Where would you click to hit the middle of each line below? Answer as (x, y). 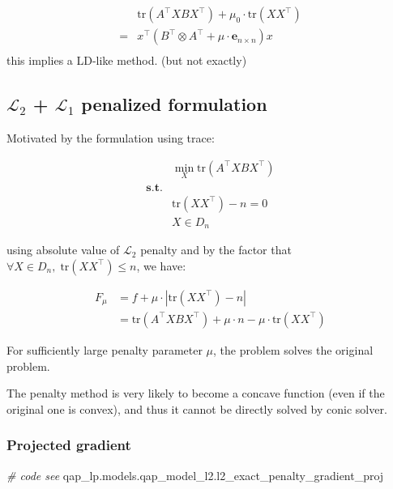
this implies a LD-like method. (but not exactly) (127, 60)
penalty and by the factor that (216, 250)
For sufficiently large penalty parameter (105, 349)
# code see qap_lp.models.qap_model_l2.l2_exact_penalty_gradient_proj (195, 475)
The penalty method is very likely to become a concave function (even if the (196, 393)
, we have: (161, 265)
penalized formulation (174, 104)
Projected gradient (69, 445)
